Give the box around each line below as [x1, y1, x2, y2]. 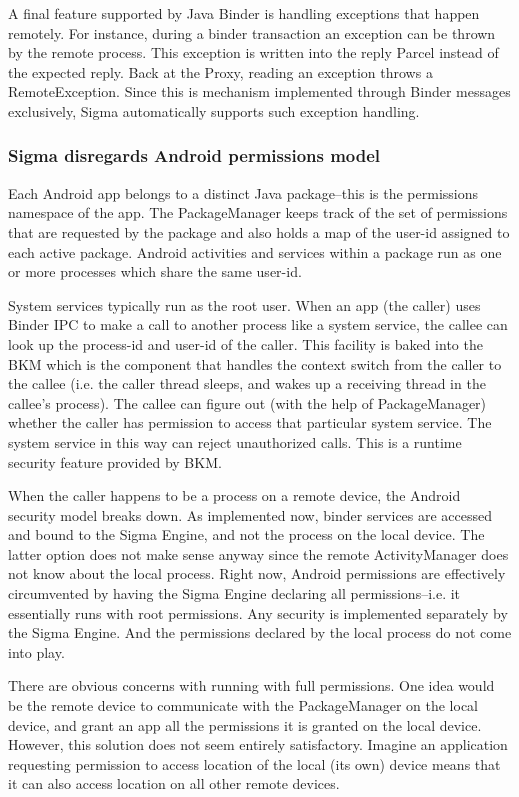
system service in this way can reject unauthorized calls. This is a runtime [8, 431, 462, 452]
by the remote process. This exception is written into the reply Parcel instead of [8, 42, 499, 63]
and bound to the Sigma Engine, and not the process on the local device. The [8, 524, 485, 545]
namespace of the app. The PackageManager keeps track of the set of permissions [8, 202, 508, 223]
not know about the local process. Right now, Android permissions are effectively [8, 563, 506, 584]
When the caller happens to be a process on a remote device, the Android [8, 485, 461, 506]
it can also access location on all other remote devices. [8, 773, 340, 794]
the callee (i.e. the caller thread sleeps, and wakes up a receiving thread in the [8, 373, 486, 394]
